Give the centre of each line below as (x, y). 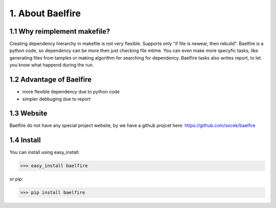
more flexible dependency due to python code (71, 92)
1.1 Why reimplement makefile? (60, 31)
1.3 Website (29, 113)
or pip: (16, 179)
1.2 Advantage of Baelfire (51, 80)
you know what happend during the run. (52, 65)
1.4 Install (25, 140)
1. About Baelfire (45, 13)
